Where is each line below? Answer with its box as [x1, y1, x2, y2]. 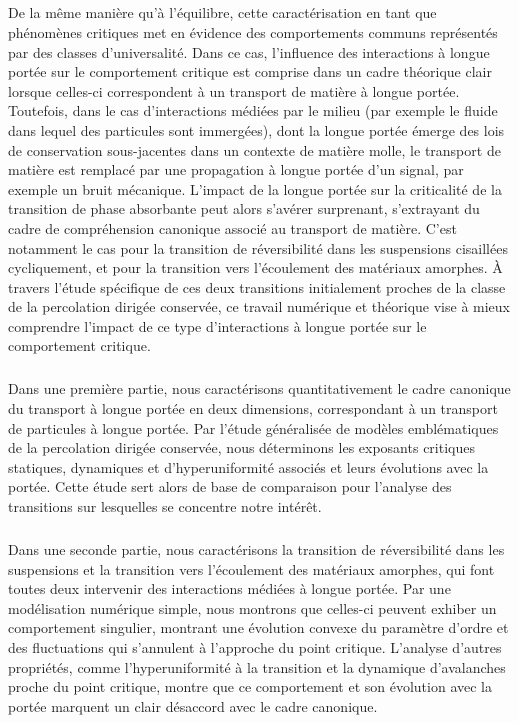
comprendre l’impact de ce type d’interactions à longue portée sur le [8, 315, 427, 336]
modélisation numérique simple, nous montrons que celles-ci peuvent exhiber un [8, 597, 497, 618]
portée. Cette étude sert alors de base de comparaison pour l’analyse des [8, 476, 452, 497]
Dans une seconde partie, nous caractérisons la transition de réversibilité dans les [8, 538, 505, 559]
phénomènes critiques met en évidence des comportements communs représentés [8, 21, 498, 42]
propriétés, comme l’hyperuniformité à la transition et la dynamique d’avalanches [8, 656, 506, 677]
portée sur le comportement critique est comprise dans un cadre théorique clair [8, 61, 492, 82]
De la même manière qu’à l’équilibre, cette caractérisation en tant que [8, 2, 437, 23]
